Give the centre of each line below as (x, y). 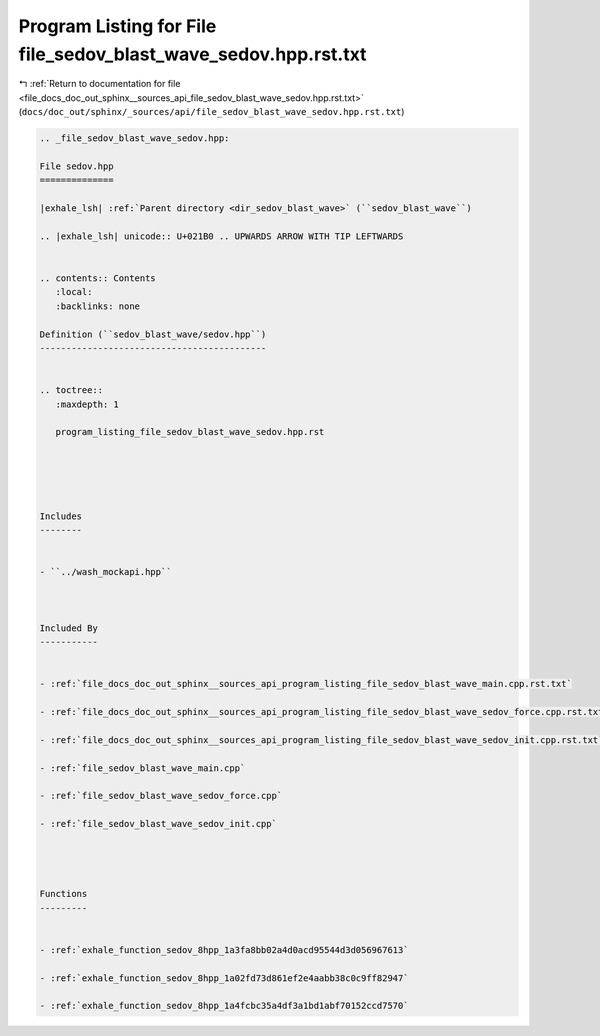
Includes (61, 516)
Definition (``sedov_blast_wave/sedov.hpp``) (153, 334)
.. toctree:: (71, 390)
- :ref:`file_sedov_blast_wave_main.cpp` (142, 768)
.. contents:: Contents (98, 278)
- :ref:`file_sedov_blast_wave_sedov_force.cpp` (161, 796)
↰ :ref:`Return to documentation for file (99, 84)
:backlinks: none (97, 306)
